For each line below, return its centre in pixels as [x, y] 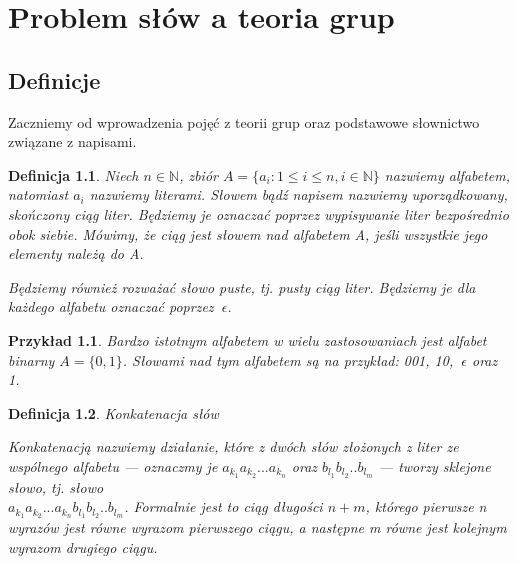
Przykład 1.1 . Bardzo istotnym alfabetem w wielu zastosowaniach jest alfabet [247, 339]
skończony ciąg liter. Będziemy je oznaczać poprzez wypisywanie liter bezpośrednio [258, 213]
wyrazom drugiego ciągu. [83, 546]
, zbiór [198, 174]
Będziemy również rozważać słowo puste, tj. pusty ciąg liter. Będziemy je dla [242, 286]
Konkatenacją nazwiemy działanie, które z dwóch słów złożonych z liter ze [233, 446]
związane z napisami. [72, 141]
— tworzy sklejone [434, 465]
